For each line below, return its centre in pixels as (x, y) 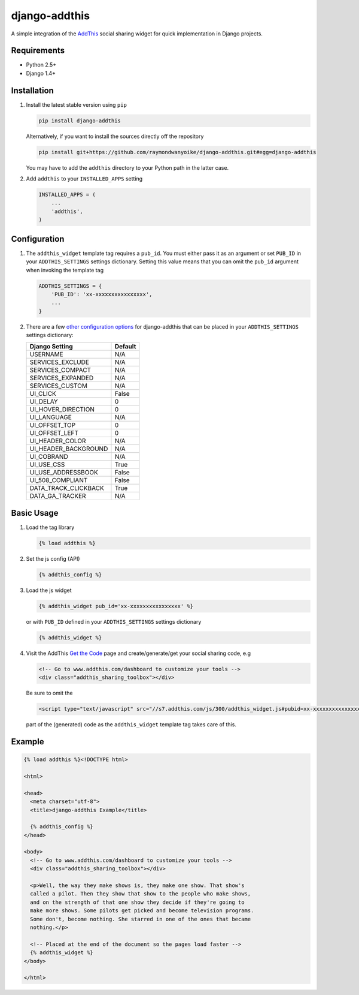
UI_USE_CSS (47, 465)
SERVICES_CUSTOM (59, 386)
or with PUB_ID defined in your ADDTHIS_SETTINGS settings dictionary (114, 621)
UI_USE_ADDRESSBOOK (64, 473)
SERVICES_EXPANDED (62, 378)
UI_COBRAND (49, 457)
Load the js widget (49, 590)
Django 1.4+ (41, 73)
